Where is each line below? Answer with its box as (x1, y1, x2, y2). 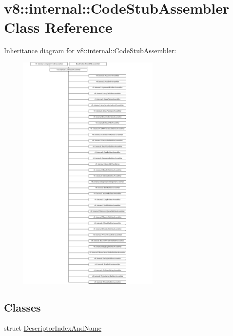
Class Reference (4, 17, 113, 37)
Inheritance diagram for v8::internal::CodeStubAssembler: (4, 45, 176, 56)
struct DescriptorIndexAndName (4, 323, 101, 333)
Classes (4, 300, 41, 315)
